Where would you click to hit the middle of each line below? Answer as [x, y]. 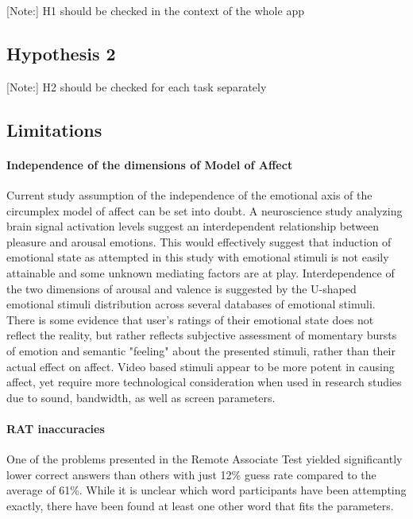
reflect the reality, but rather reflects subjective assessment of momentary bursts [202, 335]
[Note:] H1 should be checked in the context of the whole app [155, 10]
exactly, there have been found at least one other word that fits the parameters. [200, 505]
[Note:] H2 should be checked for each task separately [137, 86]
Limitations [54, 129]
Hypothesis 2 [61, 53]
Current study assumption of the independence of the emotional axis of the [189, 194]
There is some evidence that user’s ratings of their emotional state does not [190, 319]
